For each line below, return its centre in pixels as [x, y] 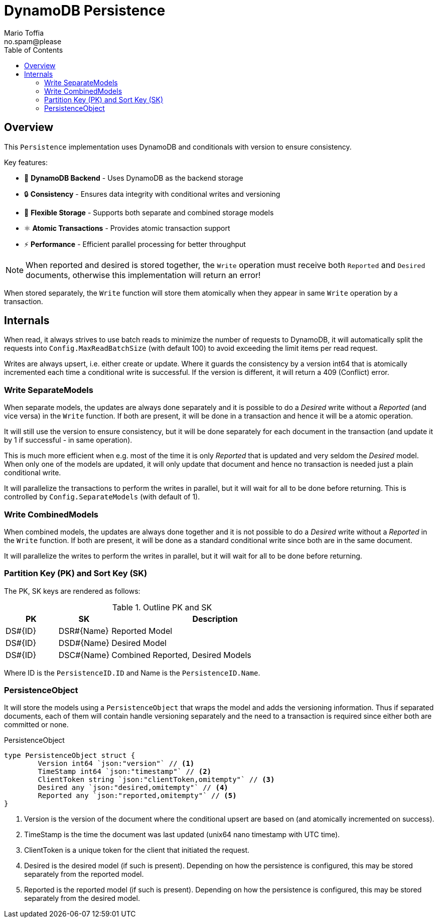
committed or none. [36, 725]
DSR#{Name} [84, 631]
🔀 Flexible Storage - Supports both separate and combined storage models [149, 212]
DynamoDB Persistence [85, 11]
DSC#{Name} [84, 655]
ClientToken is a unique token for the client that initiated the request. [137, 850]
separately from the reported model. [84, 874]
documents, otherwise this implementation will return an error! [143, 275]
